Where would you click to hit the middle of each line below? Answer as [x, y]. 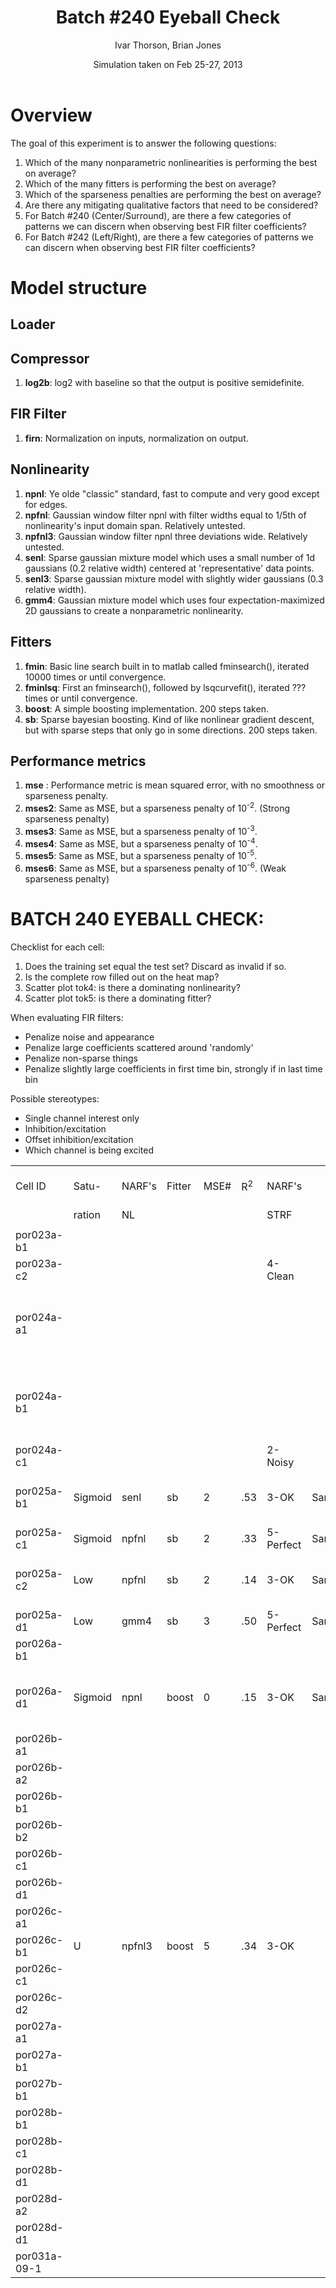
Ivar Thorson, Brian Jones [168, 45]
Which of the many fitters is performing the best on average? [150, 183]
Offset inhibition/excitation [79, 1139]
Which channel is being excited [89, 1150]
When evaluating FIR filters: [67, 1017]
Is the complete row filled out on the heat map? [122, 977]
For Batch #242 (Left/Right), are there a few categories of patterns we [169, 237]
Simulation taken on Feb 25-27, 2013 [168, 64]
